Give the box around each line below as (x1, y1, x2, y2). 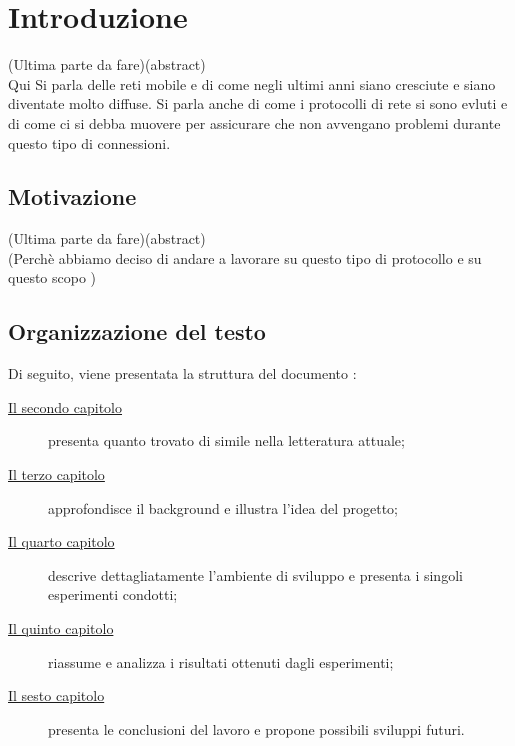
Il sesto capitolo (8, 685, 105, 706)
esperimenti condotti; (48, 584, 178, 605)
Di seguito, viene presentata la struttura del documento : (8, 363, 357, 384)
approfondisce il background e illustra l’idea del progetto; (48, 497, 398, 518)
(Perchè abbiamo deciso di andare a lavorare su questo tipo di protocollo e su (8, 247, 482, 268)
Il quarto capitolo (8, 531, 115, 552)
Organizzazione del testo (8, 316, 266, 347)
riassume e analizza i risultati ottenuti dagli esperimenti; (48, 651, 394, 672)
